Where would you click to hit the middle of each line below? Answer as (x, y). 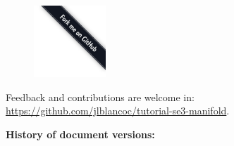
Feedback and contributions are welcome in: (100, 97)
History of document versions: (80, 134)
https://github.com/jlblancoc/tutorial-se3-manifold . (118, 111)
